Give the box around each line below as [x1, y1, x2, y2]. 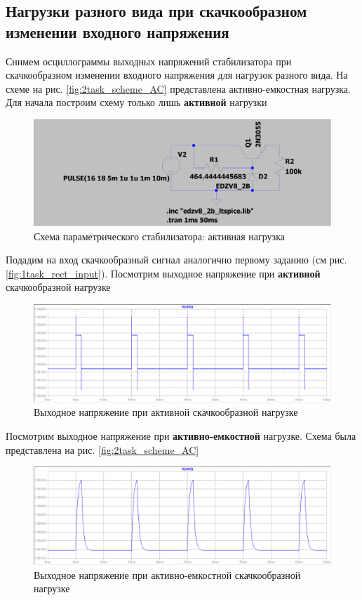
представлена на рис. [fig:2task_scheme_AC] [6, 442, 199, 457]
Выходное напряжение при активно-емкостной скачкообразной [34, 567, 301, 582]
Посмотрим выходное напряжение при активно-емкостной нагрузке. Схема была [6, 429, 356, 443]
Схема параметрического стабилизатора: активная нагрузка [34, 228, 285, 243]
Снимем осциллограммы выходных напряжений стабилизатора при [6, 53, 292, 68]
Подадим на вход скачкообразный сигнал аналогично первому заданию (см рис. [6, 252, 347, 267]
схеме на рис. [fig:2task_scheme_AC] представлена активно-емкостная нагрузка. [6, 81, 351, 96]
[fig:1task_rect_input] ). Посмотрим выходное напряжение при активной [6, 266, 321, 280]
